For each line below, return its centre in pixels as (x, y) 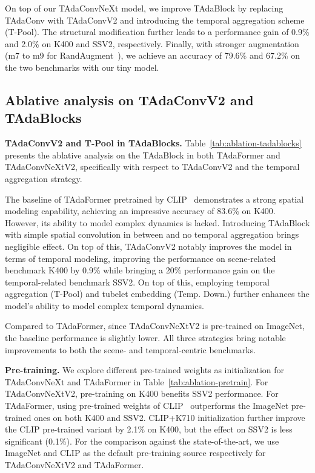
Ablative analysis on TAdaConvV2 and (129, 99)
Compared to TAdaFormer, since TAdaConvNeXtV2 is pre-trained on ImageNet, (155, 326)
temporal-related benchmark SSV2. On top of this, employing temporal (137, 282)
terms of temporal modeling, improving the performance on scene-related (141, 258)
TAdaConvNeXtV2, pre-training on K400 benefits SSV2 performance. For (142, 393)
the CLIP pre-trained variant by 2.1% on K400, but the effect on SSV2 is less (149, 429)
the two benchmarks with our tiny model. (82, 67)
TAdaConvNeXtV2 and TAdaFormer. (75, 465)
